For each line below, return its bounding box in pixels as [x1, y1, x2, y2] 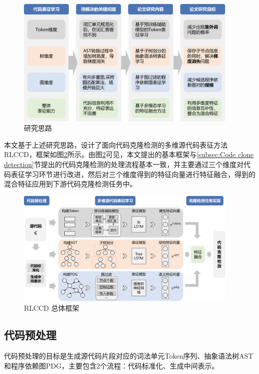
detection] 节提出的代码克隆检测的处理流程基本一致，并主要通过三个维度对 [4, 159, 244, 170]
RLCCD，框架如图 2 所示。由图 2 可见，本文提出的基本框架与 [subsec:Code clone [4, 149, 254, 160]
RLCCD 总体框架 [24, 303, 79, 313]
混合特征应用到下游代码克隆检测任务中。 [4, 179, 137, 189]
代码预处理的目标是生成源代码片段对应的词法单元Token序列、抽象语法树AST [4, 351, 254, 361]
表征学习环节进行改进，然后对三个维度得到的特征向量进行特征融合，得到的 [10, 169, 256, 179]
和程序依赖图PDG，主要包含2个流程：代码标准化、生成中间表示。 [4, 360, 219, 371]
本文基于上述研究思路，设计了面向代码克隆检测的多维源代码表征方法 [4, 139, 228, 150]
